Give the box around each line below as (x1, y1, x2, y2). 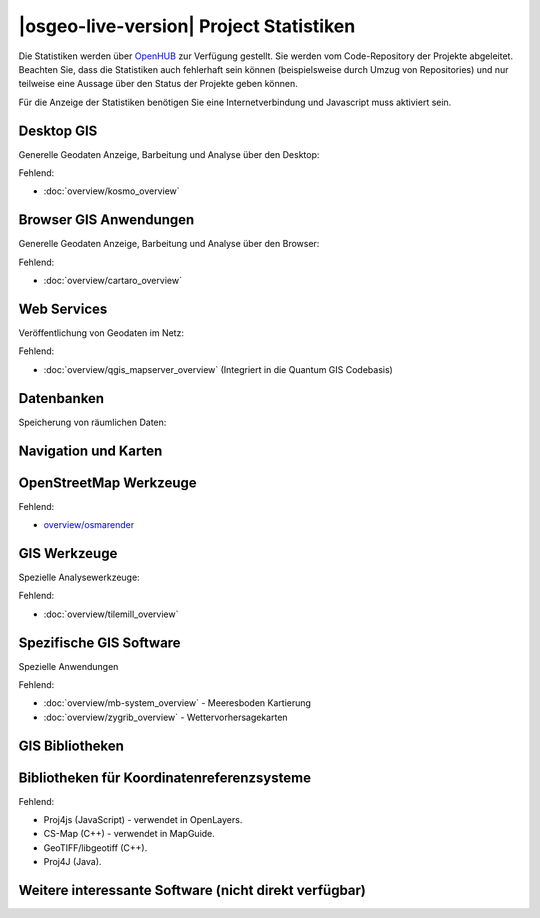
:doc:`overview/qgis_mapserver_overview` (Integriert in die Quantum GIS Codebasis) (43, 363, 394, 375)
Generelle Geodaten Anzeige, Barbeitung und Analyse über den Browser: (18, 238, 320, 250)
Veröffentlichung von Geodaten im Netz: (18, 327, 185, 339)
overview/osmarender (43, 519, 135, 530)
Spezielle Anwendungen (18, 660, 119, 672)
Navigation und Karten (18, 442, 163, 459)
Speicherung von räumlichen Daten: (18, 416, 167, 428)
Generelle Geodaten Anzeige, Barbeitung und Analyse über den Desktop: (18, 148, 320, 160)
